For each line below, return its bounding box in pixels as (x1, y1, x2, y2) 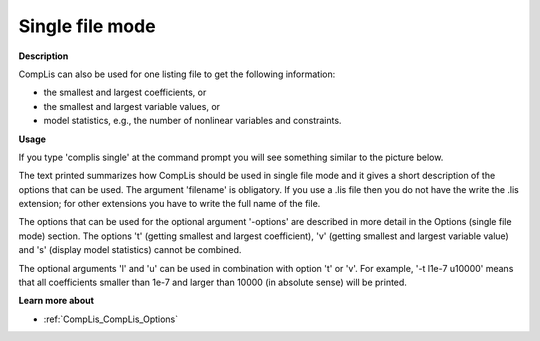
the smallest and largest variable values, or (43, 100, 220, 112)
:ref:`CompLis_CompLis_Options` (43, 313, 179, 325)
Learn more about (18, 295, 95, 307)
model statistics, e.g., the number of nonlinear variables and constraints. (43, 115, 342, 127)
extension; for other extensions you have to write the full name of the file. (18, 198, 321, 210)
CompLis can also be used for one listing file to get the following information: (18, 68, 336, 80)
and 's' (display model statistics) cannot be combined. (18, 244, 242, 256)
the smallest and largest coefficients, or (43, 86, 207, 99)
